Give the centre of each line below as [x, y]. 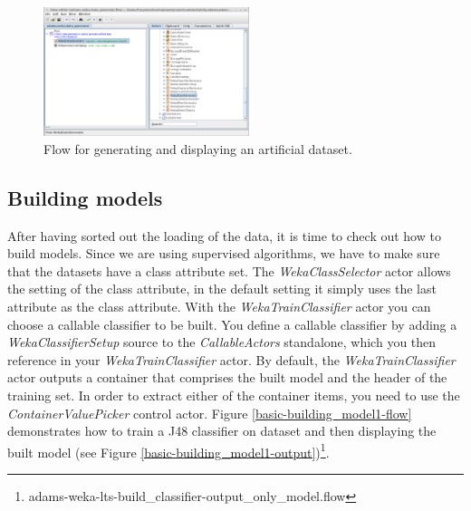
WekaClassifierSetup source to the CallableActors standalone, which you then [222, 342]
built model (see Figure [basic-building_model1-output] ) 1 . [168, 450]
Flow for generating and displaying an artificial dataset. [198, 148]
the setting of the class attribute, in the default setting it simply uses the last [222, 289]
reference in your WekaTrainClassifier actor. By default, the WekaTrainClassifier [231, 359]
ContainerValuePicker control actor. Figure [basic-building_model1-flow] [210, 413]
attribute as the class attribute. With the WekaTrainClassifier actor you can [219, 306]
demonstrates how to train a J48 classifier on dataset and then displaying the [222, 431]
